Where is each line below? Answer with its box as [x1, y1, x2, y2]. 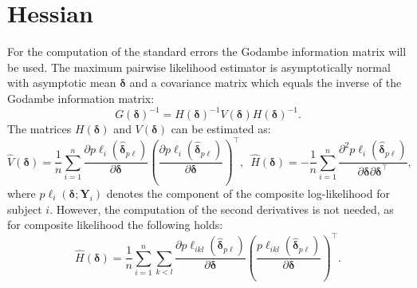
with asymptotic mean [7, 74, 116, 91]
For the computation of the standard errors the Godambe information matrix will [7, 43, 407, 60]
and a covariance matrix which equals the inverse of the [129, 74, 402, 91]
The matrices [7, 120, 72, 136]
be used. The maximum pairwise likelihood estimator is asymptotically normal [7, 58, 391, 75]
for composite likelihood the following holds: [7, 216, 223, 233]
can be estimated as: [171, 120, 271, 136]
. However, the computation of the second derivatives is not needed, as [49, 200, 394, 217]
